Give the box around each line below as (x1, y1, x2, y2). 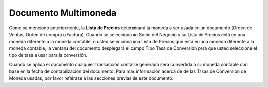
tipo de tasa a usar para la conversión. (9, 52, 88, 58)
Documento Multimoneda (9, 7, 117, 18)
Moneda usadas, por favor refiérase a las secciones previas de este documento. (9, 75, 174, 81)
